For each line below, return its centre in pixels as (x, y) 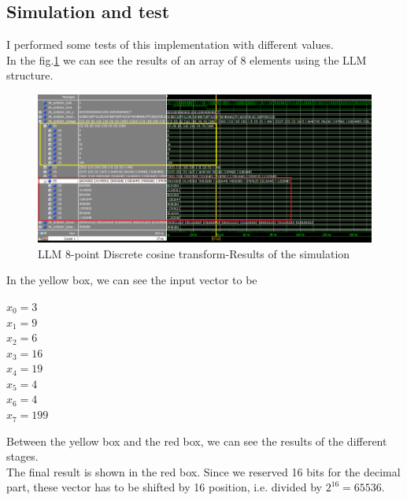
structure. (30, 75)
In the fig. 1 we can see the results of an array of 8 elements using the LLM (187, 59)
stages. (22, 456)
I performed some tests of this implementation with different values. (170, 44)
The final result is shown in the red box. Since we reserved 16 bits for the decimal (203, 471)
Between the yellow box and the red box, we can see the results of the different (197, 441)
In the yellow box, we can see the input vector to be (132, 280)
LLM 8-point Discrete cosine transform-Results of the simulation (194, 253)
